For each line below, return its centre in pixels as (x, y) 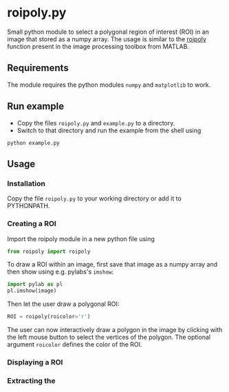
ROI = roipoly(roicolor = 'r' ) (49, 317)
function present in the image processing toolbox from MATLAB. (98, 46)
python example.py (33, 143)
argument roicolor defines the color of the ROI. (75, 344)
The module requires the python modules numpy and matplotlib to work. (109, 85)
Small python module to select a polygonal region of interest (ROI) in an (108, 32)
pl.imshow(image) (32, 291)
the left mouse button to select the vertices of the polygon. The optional (109, 337)
